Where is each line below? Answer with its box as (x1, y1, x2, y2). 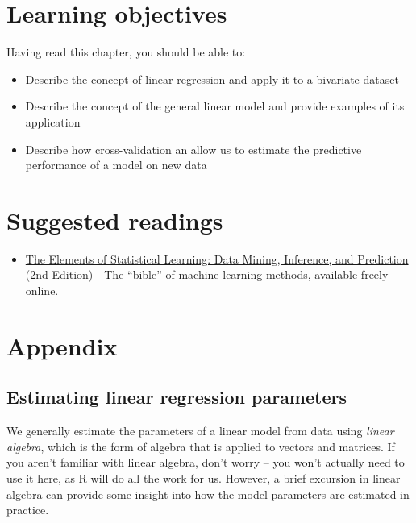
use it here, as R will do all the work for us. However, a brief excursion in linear (6, 469, 401, 486)
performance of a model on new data (25, 156, 207, 173)
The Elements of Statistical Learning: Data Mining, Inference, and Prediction (25, 250, 409, 267)
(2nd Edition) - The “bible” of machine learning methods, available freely (25, 266, 389, 283)
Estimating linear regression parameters (6, 384, 347, 409)
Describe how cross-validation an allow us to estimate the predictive (25, 140, 362, 157)
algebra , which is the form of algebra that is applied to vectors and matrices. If (6, 438, 395, 455)
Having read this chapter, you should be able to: (6, 44, 246, 60)
